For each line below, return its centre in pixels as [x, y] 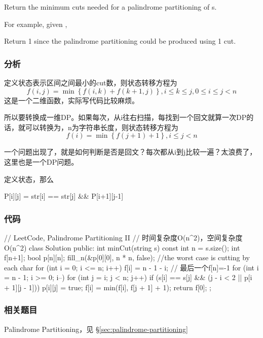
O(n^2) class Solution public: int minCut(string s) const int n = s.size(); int [122, 247]
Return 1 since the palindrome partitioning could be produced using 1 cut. [120, 41]
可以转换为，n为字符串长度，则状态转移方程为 [102, 127]
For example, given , [36, 24]
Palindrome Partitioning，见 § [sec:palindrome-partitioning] [96, 329]
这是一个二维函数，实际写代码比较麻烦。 [71, 100]
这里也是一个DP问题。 [41, 161]
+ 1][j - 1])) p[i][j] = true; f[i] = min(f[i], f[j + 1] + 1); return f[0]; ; [108, 287]
